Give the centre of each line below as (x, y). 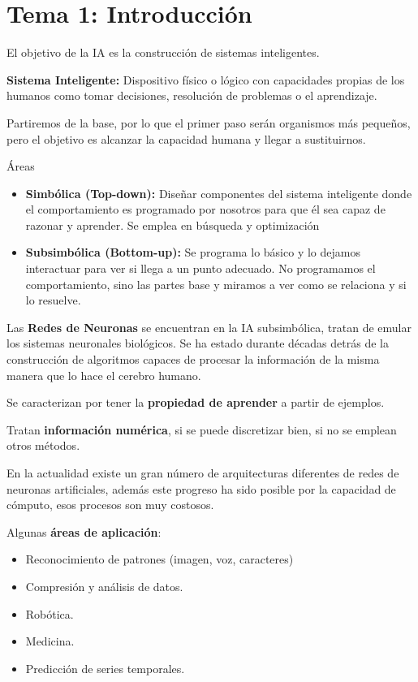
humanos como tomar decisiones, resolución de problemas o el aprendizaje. (192, 95)
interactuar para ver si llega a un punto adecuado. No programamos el (200, 268)
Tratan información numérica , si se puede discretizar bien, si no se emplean (202, 429)
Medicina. (50, 641)
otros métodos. (43, 445)
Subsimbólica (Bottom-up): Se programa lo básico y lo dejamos (193, 252)
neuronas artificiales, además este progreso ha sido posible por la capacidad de (201, 488)
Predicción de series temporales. (105, 668)
